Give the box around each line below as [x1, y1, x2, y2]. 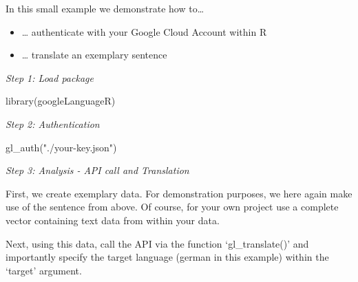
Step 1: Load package [6, 70, 94, 85]
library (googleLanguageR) [6, 94, 116, 108]
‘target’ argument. [6, 263, 82, 277]
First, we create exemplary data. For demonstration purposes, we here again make [6, 186, 352, 200]
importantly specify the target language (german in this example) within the [6, 250, 329, 264]
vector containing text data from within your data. [6, 213, 220, 227]
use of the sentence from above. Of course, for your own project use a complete [6, 199, 339, 214]
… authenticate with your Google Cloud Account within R [21, 24, 267, 39]
